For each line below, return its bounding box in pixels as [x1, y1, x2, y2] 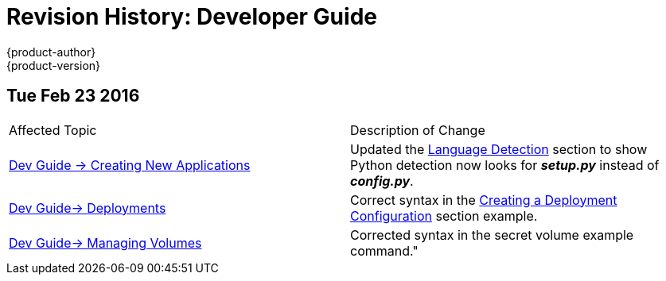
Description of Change [350, 121, 485, 138]
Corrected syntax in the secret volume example [350, 226, 634, 243]
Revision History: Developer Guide [6, 3, 377, 30]
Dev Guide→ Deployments [9, 199, 166, 216]
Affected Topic [9, 121, 97, 138]
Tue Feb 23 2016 [6, 86, 140, 106]
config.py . [350, 172, 414, 189]
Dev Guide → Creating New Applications [9, 156, 251, 173]
